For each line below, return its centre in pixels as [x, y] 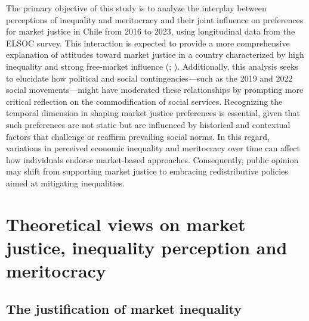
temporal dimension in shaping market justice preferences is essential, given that [153, 113]
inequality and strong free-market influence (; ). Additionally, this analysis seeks [152, 66]
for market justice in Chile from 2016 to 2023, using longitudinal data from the [151, 31]
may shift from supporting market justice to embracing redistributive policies [147, 171]
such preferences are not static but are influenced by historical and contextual [148, 124]
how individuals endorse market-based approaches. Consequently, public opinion [152, 159]
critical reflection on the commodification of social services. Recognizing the [144, 101]
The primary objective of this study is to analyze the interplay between [136, 8]
